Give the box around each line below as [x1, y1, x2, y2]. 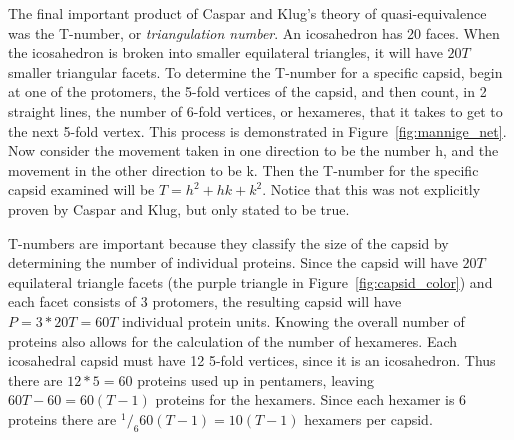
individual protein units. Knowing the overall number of [122, 310, 465, 331]
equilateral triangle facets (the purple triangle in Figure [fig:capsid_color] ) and [8, 271, 493, 292]
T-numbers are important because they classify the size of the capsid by [8, 232, 449, 253]
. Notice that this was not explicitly [262, 179, 481, 200]
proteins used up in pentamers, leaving [137, 369, 374, 390]
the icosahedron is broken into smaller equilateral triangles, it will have [8, 42, 443, 63]
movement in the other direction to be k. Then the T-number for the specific [8, 159, 479, 180]
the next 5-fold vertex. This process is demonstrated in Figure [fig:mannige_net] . [8, 120, 507, 141]
